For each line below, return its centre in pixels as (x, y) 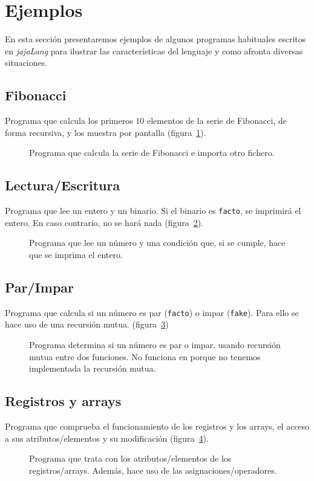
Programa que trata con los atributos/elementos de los (130, 458)
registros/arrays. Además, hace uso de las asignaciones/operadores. (153, 470)
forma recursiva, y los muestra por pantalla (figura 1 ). (106, 132)
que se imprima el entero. (76, 254)
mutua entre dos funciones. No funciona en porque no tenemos (145, 356)
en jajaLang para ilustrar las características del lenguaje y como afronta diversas (154, 50)
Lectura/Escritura (63, 185)
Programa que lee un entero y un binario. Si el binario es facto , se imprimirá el (153, 211)
